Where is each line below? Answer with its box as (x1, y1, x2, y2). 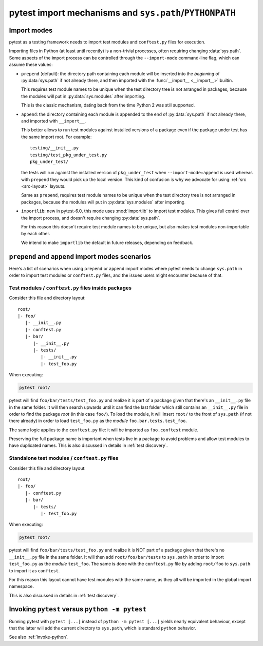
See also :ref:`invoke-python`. (9, 634, 69, 640)
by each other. (21, 231, 51, 237)
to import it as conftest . (9, 567, 60, 573)
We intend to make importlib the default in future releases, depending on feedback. (21, 240, 194, 245)
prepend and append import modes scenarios (9, 252, 151, 261)
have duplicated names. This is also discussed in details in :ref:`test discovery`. (9, 443, 168, 448)
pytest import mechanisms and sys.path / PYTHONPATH (9, 7, 236, 18)
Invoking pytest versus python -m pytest (9, 605, 147, 613)
